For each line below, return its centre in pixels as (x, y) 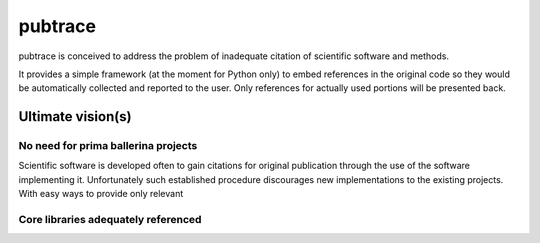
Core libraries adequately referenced (110, 220)
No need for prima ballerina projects (108, 146)
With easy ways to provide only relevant (101, 194)
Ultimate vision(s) (75, 116)
